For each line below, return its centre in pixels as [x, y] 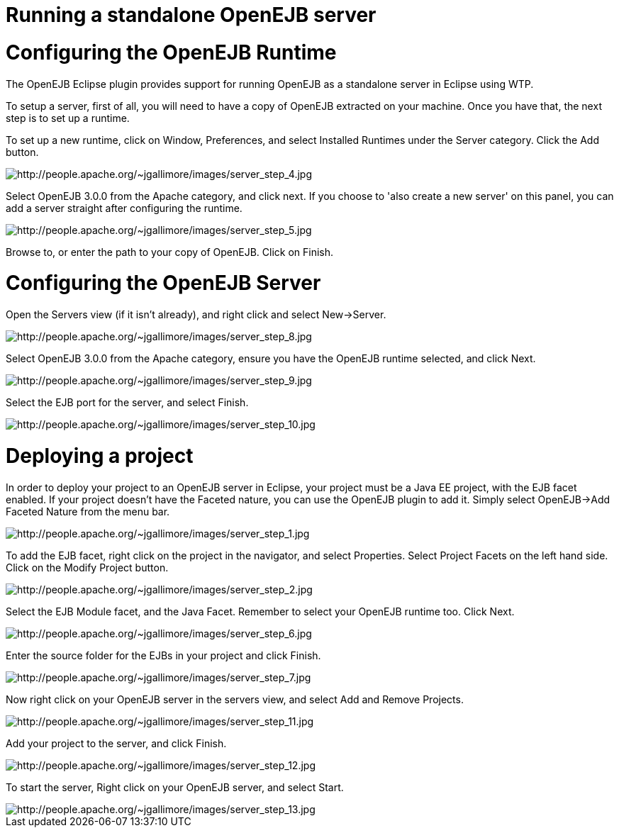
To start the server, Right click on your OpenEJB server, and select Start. [175, 787]
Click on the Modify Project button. [87, 567]
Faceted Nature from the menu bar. [88, 511]
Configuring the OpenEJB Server [163, 283]
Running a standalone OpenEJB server [191, 15]
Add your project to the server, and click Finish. [116, 743]
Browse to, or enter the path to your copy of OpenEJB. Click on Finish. [170, 252]
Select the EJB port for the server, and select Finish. [127, 402]
